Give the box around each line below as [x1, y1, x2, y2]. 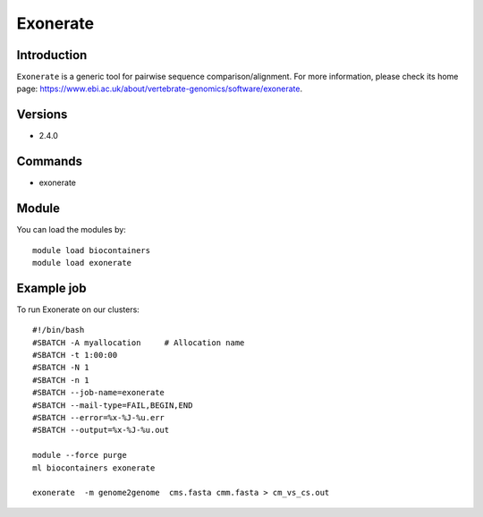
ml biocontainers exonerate [32, 462, 156, 473]
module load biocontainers [32, 245, 151, 255]
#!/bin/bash [32, 325, 85, 335]
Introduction [16, 47, 88, 63]
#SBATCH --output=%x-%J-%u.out [32, 425, 170, 436]
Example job [16, 280, 87, 295]
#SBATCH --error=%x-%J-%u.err [32, 412, 165, 422]
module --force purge [32, 450, 127, 461]
